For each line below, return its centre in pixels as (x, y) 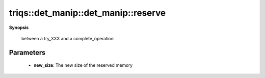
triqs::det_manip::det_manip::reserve (88, 13)
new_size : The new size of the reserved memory (83, 65)
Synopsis (19, 27)
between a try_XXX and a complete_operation (67, 38)
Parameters (27, 52)
